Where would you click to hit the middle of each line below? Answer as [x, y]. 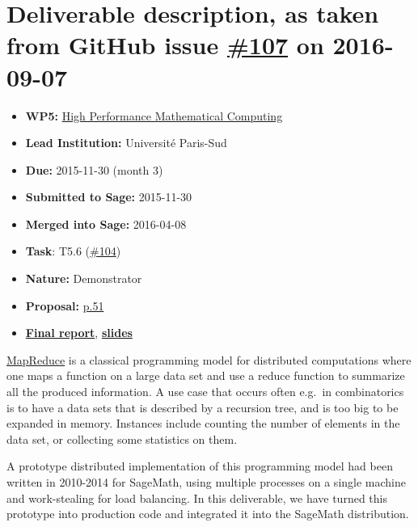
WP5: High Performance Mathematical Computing [154, 115]
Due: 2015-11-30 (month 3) [94, 169]
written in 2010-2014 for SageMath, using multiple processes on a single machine [206, 482]
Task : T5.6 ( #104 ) [73, 251]
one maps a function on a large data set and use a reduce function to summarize [206, 375]
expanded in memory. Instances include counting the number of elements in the [203, 423]
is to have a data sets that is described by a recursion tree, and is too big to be [203, 407]
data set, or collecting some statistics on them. [122, 438]
